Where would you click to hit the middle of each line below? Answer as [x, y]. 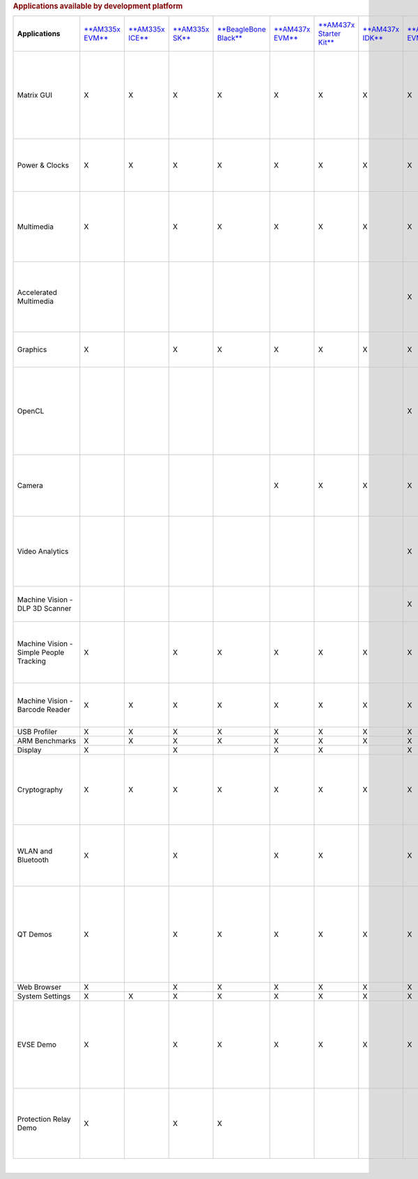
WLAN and [35, 851]
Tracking [32, 661]
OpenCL [31, 411]
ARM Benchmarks [47, 741]
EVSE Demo [37, 1044]
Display [29, 750]
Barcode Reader [44, 710]
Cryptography [40, 790]
